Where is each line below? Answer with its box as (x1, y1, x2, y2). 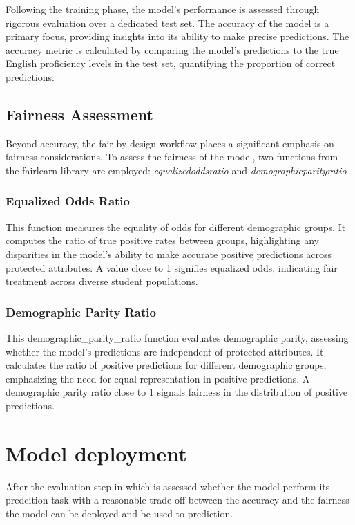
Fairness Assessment (6, 103, 153, 125)
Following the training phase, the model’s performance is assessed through (6, 2, 320, 16)
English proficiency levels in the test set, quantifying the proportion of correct (6, 56, 336, 71)
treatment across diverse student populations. (6, 274, 198, 288)
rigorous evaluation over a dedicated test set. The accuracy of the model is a (6, 15, 329, 30)
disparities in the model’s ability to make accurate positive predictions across (6, 246, 332, 261)
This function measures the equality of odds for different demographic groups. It (6, 219, 346, 234)
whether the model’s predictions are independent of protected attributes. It (6, 344, 324, 358)
